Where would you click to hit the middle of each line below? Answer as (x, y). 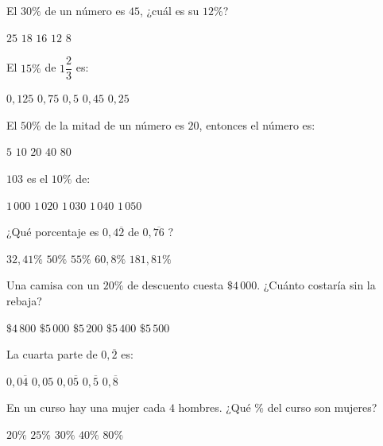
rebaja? (24, 301)
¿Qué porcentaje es (53, 232)
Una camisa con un (53, 285)
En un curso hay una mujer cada (86, 407)
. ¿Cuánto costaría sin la (316, 285)
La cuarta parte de (52, 354)
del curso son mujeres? (322, 407)
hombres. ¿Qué (215, 407)
